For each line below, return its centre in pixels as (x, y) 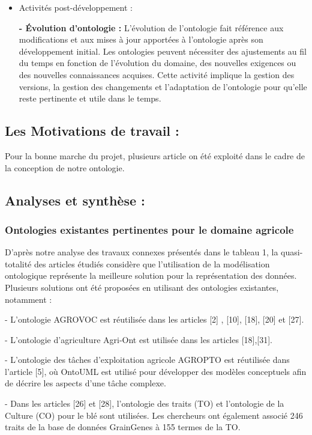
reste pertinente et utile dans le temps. (90, 98)
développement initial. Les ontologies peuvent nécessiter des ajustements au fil (163, 51)
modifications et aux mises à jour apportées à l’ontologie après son (141, 39)
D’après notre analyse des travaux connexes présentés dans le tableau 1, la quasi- (154, 252)
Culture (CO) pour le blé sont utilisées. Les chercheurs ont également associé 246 (154, 415)
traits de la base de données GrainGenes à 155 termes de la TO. (123, 427)
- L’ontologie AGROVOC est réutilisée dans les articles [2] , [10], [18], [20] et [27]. (154, 319)
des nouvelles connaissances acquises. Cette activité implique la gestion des (157, 74)
